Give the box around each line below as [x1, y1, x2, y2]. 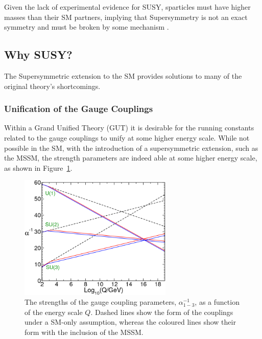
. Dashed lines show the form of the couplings [90, 306, 233, 317]
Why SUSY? [4, 47, 73, 62]
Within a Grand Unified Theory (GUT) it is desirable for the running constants [4, 122, 254, 133]
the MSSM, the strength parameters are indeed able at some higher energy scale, [4, 152, 257, 163]
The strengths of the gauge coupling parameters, [25, 297, 177, 307]
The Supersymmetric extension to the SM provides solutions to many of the [4, 70, 242, 81]
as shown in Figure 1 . [4, 162, 73, 173]
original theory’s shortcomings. [4, 80, 101, 91]
